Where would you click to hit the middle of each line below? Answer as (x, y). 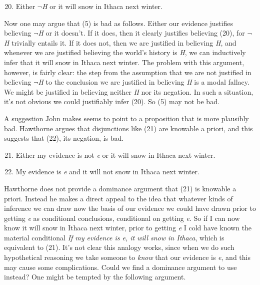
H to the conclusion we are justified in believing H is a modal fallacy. (144, 82)
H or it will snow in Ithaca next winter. (102, 6)
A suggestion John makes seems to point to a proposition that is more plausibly (126, 118)
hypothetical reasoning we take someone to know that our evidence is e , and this (127, 257)
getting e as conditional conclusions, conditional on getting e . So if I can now (122, 218)
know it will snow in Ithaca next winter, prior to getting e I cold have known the (128, 228)
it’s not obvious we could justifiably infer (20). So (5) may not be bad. (112, 101)
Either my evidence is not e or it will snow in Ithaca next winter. (115, 155)
